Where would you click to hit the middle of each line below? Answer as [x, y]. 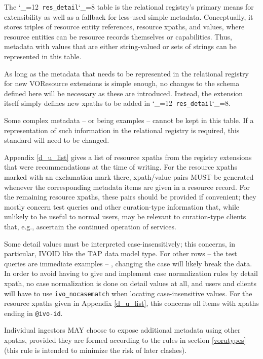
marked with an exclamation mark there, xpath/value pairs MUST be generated [129, 177]
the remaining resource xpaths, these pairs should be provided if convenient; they [130, 197]
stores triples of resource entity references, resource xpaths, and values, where [124, 27]
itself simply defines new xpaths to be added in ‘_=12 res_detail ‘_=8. [117, 103]
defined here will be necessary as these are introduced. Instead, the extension [124, 93]
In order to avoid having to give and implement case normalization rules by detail [131, 273]
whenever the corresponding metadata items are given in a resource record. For [127, 187]
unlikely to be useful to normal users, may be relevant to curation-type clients [125, 216]
